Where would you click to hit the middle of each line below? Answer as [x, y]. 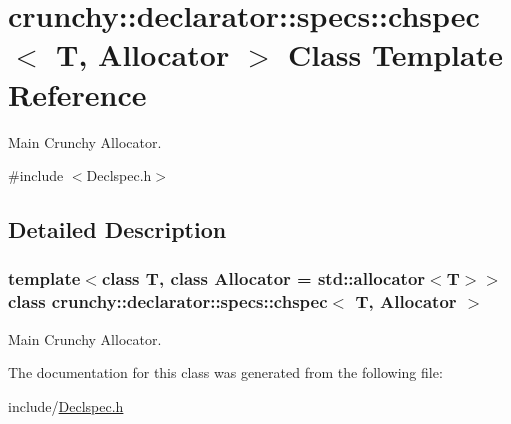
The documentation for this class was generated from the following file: [225, 372]
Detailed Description [117, 229]
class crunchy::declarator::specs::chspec [168, 301]
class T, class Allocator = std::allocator [263, 278]
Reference [77, 93]
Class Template [395, 54]
